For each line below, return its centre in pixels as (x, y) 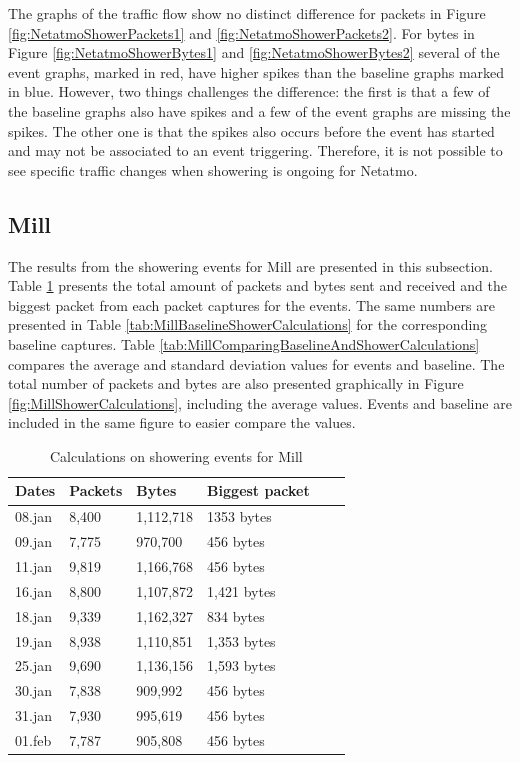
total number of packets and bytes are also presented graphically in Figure (236, 383)
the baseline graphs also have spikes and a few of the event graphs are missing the (259, 110)
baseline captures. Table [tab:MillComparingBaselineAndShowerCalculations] (244, 343)
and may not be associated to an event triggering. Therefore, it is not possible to (255, 150)
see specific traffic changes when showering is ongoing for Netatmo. (213, 169)
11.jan (33, 566)
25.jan (33, 665)
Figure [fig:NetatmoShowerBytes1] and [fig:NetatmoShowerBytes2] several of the (254, 52)
